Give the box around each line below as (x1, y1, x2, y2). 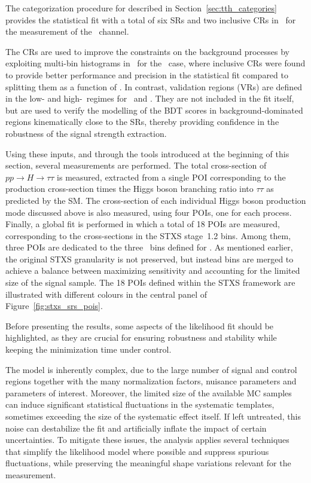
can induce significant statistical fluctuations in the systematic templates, (5, 398, 275, 411)
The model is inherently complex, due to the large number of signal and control (5, 363, 297, 375)
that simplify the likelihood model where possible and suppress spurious (5, 445, 269, 457)
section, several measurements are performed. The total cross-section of (5, 159, 267, 172)
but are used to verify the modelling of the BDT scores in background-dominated (5, 103, 303, 116)
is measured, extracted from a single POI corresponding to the (57, 170, 286, 183)
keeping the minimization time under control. (5, 343, 172, 356)
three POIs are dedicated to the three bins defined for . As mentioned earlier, (5, 241, 293, 253)
